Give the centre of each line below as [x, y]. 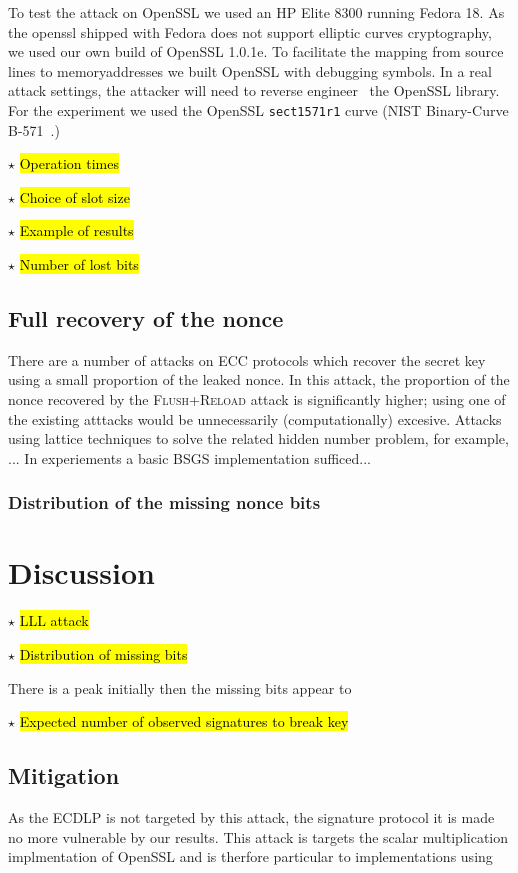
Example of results [76, 230]
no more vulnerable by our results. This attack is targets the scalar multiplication [258, 836]
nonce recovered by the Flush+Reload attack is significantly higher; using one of [257, 398]
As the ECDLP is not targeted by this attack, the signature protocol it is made [251, 816]
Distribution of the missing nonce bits [164, 502]
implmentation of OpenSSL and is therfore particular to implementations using [250, 856]
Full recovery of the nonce [146, 317]
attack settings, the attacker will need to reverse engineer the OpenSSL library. [254, 90]
